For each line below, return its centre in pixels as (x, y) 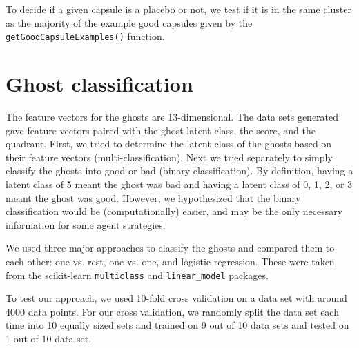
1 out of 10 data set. (49, 338)
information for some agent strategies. (86, 224)
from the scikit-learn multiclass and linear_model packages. (137, 275)
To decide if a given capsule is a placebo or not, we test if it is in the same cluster (178, 9)
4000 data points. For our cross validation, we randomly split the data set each (172, 311)
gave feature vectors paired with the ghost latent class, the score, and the (161, 130)
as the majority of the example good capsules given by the (129, 22)
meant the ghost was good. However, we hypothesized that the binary (153, 197)
